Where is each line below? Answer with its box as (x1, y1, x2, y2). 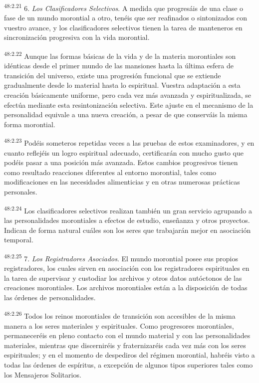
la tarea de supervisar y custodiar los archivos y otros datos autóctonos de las (4, 272, 242, 283)
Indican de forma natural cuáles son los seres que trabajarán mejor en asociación (4, 224, 251, 235)
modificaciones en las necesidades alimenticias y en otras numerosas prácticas (4, 177, 240, 187)
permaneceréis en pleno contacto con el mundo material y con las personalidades (4, 330, 251, 341)
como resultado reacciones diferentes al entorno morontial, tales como (4, 167, 217, 177)
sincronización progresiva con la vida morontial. (4, 32, 150, 42)
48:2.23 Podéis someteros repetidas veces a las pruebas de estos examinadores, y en (4, 136, 255, 148)
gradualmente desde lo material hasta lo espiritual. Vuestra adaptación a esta (4, 80, 241, 90)
